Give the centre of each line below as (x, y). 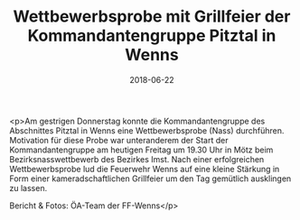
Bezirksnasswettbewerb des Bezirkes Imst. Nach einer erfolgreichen (137, 159)
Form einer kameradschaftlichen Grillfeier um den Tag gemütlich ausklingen (150, 179)
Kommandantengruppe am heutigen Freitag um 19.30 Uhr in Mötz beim (141, 150)
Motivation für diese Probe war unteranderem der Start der (119, 140)
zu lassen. (28, 188)
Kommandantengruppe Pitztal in (152, 36)
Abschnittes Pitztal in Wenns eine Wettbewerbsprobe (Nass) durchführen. (147, 130)
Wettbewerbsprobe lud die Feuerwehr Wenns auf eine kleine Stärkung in (145, 169)
